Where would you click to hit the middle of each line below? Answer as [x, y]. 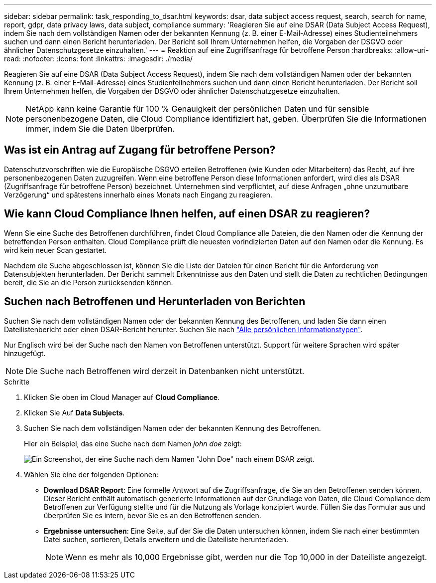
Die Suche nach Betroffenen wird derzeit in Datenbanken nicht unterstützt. [165, 371]
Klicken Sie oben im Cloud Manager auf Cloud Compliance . [122, 397]
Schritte [17, 382]
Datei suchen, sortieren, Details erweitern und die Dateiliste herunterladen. [166, 539]
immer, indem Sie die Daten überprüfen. [100, 129]
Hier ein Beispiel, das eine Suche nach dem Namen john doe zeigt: [133, 443]
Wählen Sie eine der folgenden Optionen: [91, 474]
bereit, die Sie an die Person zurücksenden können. [89, 282]
